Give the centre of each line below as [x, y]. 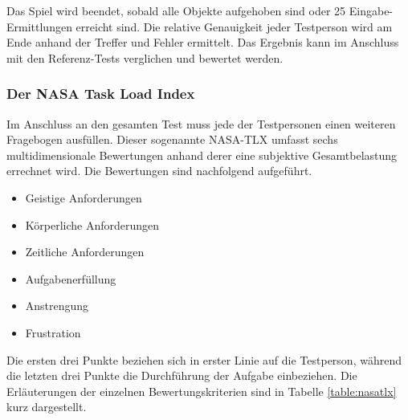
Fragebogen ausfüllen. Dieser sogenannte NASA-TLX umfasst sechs [172, 139]
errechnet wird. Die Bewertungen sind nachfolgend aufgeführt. [159, 171]
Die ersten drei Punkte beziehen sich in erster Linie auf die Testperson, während [204, 359]
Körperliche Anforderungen [92, 224]
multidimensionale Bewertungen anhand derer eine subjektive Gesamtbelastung [202, 155]
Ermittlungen [39, 26]
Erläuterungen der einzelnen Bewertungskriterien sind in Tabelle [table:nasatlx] [202, 391]
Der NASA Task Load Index [101, 94]
